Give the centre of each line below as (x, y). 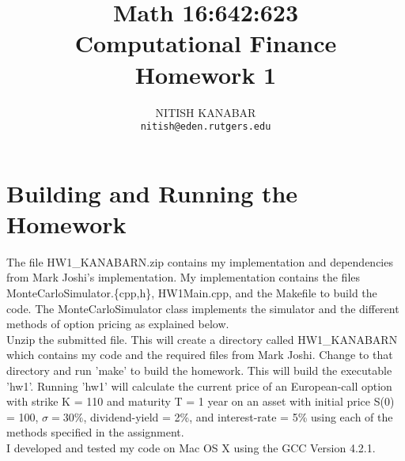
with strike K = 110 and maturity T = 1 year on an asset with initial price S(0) (201, 401)
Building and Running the (152, 193)
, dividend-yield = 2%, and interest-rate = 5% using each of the (238, 416)
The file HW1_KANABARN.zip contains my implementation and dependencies (200, 261)
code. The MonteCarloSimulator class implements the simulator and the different (203, 308)
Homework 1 (206, 74)
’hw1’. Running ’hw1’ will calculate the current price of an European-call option (199, 385)
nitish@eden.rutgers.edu (206, 127)
